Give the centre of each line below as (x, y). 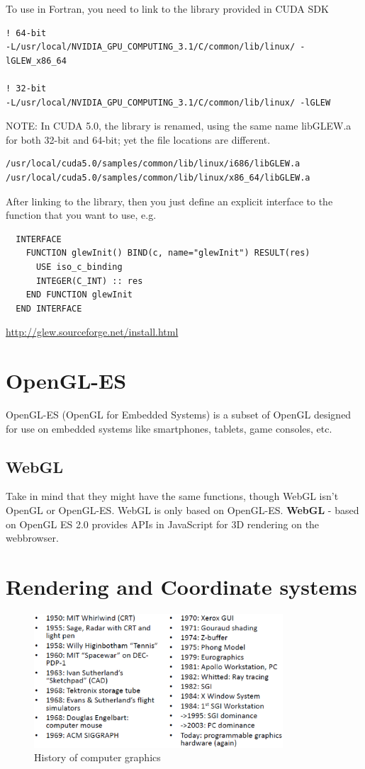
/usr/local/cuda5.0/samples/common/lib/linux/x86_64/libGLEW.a (158, 177)
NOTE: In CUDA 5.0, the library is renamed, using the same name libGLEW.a (179, 126)
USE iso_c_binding (79, 267)
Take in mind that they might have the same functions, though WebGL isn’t (172, 496)
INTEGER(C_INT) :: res (89, 281)
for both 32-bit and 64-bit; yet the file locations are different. (138, 139)
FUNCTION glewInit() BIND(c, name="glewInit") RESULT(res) (168, 253)
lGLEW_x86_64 (36, 61)
